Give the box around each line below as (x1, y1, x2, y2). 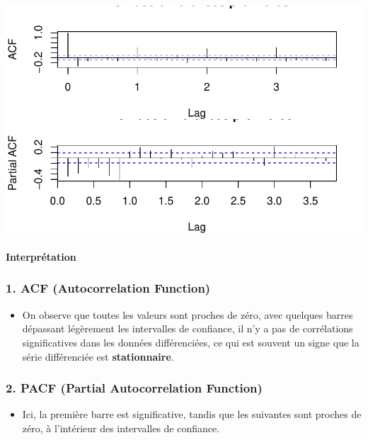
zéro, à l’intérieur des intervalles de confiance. (22, 420, 220, 435)
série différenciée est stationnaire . (22, 349, 174, 363)
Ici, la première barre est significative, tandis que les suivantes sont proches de (22, 407, 362, 422)
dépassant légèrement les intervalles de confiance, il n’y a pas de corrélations (22, 321, 353, 336)
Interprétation (6, 249, 76, 264)
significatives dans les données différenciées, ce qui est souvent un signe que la (22, 334, 360, 349)
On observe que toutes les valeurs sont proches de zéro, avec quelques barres (22, 307, 353, 322)
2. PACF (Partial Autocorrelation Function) (6, 379, 263, 397)
